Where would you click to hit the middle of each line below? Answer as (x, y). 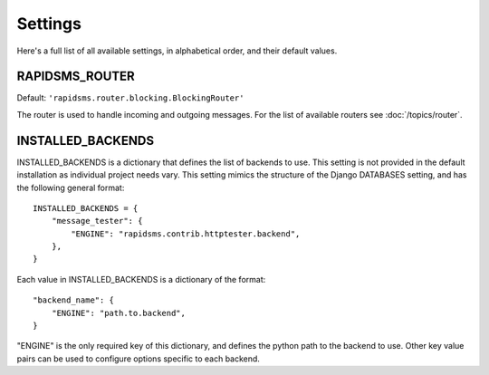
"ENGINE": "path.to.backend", (118, 313)
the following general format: (71, 187)
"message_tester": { (97, 221)
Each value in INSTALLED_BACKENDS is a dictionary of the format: (141, 279)
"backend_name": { (74, 300)
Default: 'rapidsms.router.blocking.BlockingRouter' (130, 98)
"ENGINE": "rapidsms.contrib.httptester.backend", (186, 234)
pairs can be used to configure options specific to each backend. (138, 359)
